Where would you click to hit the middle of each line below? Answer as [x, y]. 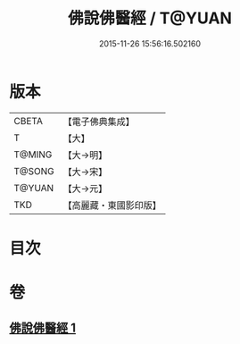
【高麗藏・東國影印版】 [112, 205]
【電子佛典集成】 [99, 122]
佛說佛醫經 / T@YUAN [150, 18]
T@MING [33, 155]
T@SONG [34, 171]
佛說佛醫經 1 [43, 328]
